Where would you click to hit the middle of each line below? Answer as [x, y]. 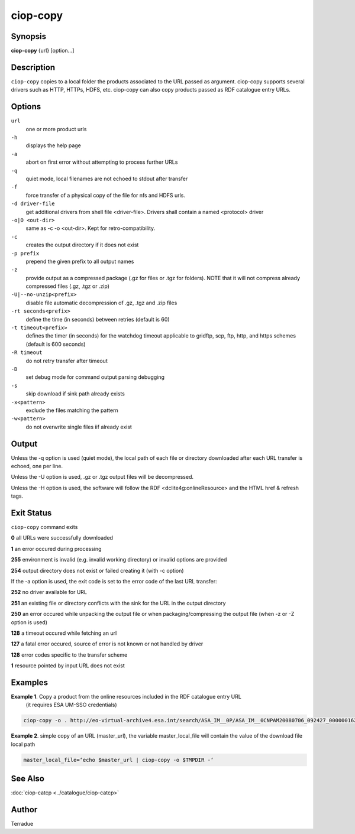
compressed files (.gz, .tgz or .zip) [67, 286]
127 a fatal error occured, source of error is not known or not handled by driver [107, 644]
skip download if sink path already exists [75, 394]
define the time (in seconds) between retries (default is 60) [98, 319]
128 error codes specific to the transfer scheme [69, 655]
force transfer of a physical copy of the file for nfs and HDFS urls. [106, 195]
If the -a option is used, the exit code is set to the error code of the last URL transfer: [114, 582]
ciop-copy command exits [44, 527]
